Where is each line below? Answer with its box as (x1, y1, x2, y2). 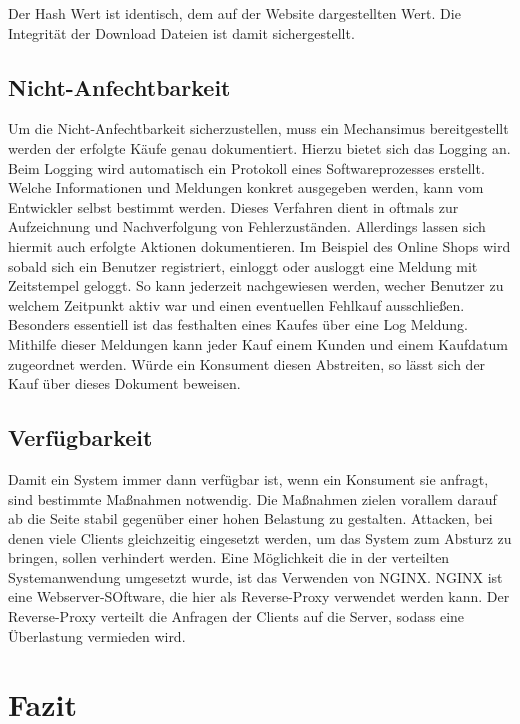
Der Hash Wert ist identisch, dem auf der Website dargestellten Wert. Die (8, 3, 461, 23)
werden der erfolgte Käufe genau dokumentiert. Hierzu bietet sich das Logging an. (8, 137, 511, 158)
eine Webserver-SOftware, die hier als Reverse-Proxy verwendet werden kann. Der (8, 586, 510, 607)
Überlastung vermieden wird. (8, 625, 186, 646)
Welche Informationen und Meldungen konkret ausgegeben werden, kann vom (8, 177, 484, 198)
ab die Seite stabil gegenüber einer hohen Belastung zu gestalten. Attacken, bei (8, 508, 493, 529)
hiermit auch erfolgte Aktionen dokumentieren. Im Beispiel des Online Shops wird (8, 235, 511, 256)
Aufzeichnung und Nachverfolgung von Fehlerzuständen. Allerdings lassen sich (8, 216, 486, 237)
